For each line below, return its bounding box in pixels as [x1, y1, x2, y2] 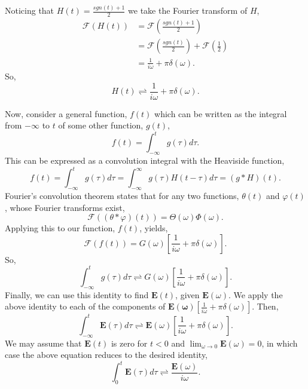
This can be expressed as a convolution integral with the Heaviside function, [5, 154, 285, 167]
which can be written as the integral [154, 107, 287, 120]
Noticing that [5, 4, 54, 17]
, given [175, 288, 200, 301]
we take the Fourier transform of [128, 4, 248, 17]
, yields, [139, 222, 168, 234]
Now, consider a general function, [5, 107, 127, 120]
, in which [261, 336, 298, 349]
